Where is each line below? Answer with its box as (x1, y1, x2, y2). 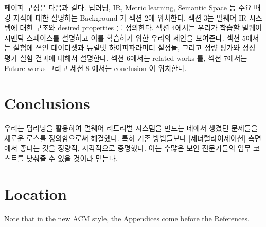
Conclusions (4, 93, 90, 114)
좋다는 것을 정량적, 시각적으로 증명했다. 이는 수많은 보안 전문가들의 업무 (20, 143, 251, 153)
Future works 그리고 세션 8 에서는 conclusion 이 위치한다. (4, 62, 187, 73)
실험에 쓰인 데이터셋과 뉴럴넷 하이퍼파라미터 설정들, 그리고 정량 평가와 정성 (13, 42, 256, 53)
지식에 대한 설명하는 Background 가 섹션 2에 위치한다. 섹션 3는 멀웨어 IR (13, 12, 247, 23)
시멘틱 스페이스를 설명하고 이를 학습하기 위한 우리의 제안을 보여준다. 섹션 (4, 32, 240, 43)
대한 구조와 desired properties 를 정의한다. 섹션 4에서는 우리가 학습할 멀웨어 (20, 22, 262, 33)
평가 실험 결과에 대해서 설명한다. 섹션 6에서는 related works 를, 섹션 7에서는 (4, 52, 247, 63)
